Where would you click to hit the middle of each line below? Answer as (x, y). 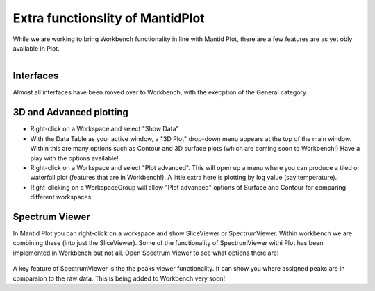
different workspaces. (61, 197)
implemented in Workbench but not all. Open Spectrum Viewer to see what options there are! (146, 253)
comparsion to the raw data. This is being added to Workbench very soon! (119, 278)
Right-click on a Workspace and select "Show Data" (105, 129)
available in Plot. (36, 48)
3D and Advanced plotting (70, 112)
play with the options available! (75, 158)
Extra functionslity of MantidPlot (109, 18)
